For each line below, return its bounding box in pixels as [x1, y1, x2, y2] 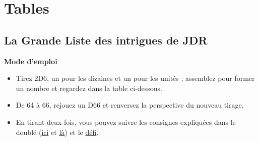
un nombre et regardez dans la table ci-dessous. [16, 82, 162, 93]
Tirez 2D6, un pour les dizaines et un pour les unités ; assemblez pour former [16, 73, 255, 83]
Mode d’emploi [4, 56, 57, 66]
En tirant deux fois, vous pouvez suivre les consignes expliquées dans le [16, 116, 236, 127]
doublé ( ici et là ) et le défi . [16, 126, 99, 137]
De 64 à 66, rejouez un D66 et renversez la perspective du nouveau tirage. [16, 100, 244, 110]
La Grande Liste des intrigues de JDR [4, 32, 208, 48]
